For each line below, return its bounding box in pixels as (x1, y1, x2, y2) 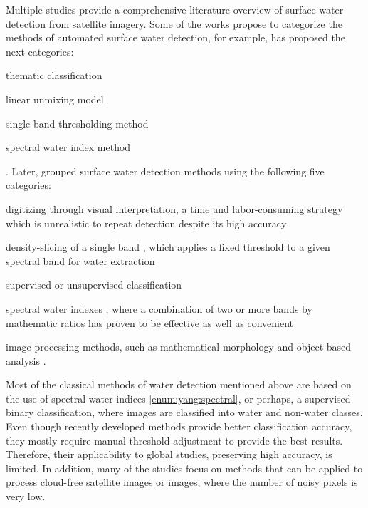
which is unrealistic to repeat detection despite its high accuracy (6, 215, 287, 230)
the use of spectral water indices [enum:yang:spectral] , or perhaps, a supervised (6, 390, 351, 405)
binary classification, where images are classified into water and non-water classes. (6, 405, 363, 420)
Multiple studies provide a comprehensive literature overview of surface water (6, 2, 344, 16)
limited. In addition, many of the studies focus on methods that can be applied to (6, 460, 363, 475)
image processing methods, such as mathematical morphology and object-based (6, 339, 352, 354)
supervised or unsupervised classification (6, 277, 182, 292)
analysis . (6, 353, 46, 368)
